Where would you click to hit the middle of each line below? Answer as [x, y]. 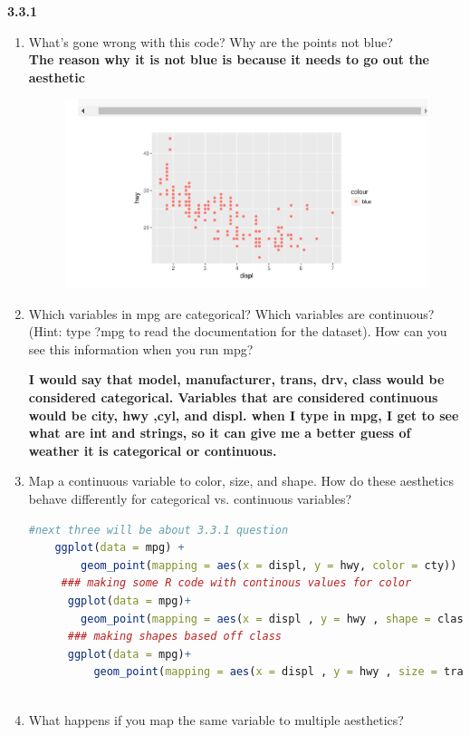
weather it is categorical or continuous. [153, 450]
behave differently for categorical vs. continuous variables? [190, 499]
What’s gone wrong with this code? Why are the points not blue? [211, 41]
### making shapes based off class [174, 637]
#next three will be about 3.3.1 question [158, 530]
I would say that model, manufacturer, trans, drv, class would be [236, 379]
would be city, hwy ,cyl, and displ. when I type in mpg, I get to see [244, 415]
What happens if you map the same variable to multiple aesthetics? [216, 719]
